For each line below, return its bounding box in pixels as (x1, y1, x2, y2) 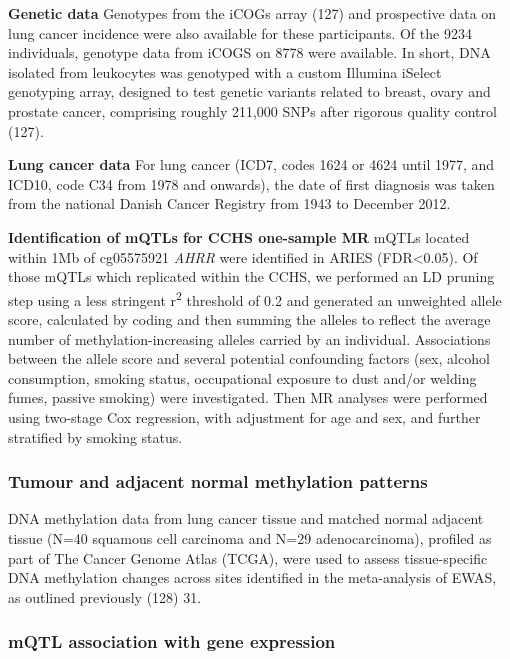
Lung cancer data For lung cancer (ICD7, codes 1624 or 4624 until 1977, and (8, 154, 495, 175)
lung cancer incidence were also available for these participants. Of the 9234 (8, 22, 472, 43)
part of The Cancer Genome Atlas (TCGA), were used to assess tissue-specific (8, 547, 488, 568)
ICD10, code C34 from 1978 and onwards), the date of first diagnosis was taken (8, 173, 495, 194)
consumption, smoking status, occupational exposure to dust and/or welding (8, 367, 477, 388)
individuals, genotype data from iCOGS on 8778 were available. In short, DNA (8, 42, 491, 63)
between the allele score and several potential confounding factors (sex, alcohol (8, 348, 490, 369)
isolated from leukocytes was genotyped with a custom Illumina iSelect (8, 61, 442, 82)
